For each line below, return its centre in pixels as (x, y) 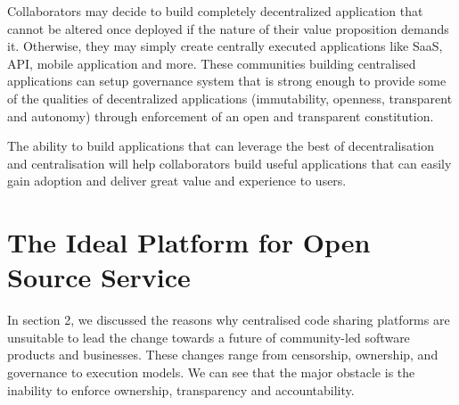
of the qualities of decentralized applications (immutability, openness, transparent (230, 98)
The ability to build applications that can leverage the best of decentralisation (221, 146)
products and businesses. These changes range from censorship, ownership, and (223, 355)
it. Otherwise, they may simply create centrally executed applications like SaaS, (225, 46)
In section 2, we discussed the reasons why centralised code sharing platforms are (229, 320)
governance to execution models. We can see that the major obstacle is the (211, 372)
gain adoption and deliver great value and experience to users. (177, 181)
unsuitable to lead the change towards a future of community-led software (209, 337)
